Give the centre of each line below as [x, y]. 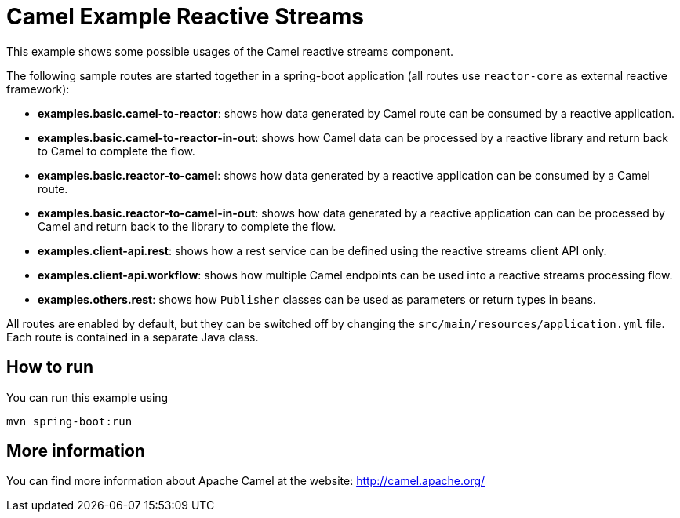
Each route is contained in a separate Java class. [133, 337]
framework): [38, 89]
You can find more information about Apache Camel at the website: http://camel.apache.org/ [246, 481]
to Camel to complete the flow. [116, 151]
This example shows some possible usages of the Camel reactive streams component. [230, 51]
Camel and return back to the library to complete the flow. [187, 226]
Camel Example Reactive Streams [185, 16]
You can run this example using [87, 397]
